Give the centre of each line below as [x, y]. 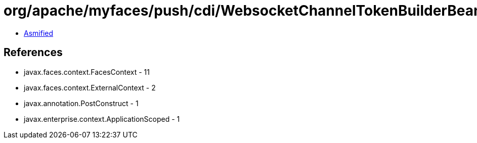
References [33, 53]
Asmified [39, 33]
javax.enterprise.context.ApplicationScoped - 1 [102, 119]
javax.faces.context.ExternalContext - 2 [90, 87]
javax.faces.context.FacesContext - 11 [87, 72]
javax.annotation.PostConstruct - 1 [81, 103]
